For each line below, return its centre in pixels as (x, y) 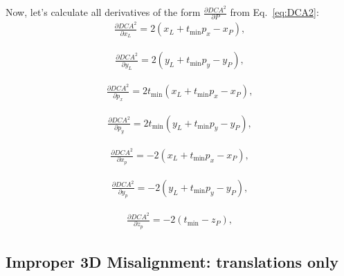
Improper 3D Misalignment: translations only (172, 262)
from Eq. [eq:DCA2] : (274, 12)
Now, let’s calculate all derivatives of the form (103, 12)
